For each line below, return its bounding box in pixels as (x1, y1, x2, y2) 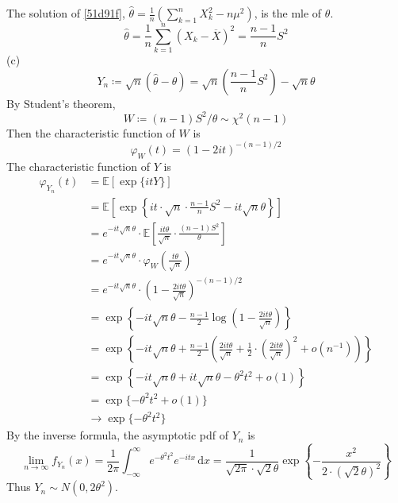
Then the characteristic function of (6, 124, 175, 141)
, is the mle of (254, 5, 322, 21)
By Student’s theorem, (6, 95, 116, 111)
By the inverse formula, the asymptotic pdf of (6, 427, 229, 443)
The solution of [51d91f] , (6, 5, 125, 21)
